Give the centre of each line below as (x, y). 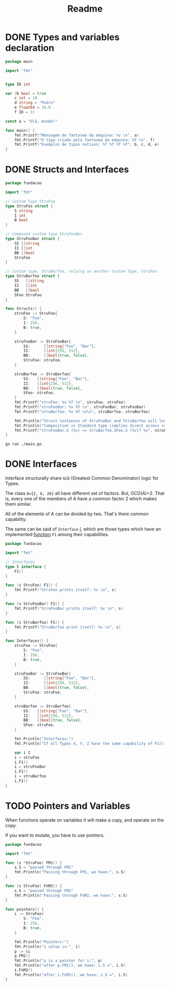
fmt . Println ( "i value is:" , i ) (47, 947)
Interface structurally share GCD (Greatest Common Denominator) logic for (82, 478)
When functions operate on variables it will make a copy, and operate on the (85, 820)
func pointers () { (25, 909)
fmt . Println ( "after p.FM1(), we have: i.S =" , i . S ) (70, 965)
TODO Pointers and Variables (68, 806)
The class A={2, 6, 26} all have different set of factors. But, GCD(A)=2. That (85, 493)
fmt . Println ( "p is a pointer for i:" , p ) (58, 961)
